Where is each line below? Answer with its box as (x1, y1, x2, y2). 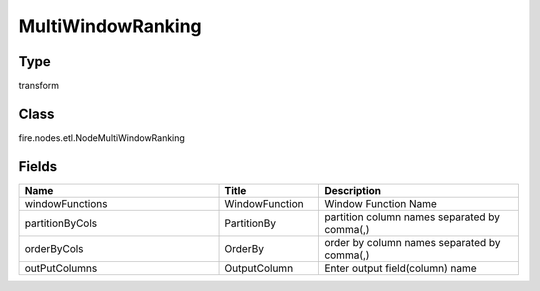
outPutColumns (24, 261, 98, 275)
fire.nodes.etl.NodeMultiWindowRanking (18, 131, 185, 144)
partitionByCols (24, 216, 98, 230)
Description (324, 183, 382, 197)
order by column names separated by (324, 235, 501, 249)
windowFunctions (24, 196, 108, 210)
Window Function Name (324, 196, 437, 210)
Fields (18, 158, 58, 175)
